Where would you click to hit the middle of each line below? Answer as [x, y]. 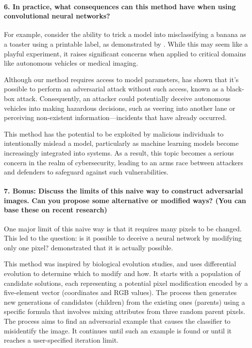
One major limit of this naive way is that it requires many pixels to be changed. [123, 228]
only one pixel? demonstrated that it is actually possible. [89, 247]
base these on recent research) [56, 210]
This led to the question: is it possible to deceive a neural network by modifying [123, 238]
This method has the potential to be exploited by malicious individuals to [114, 133]
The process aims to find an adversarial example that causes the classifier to [117, 321]
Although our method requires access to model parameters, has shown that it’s [121, 79]
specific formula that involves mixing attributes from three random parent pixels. [125, 311]
